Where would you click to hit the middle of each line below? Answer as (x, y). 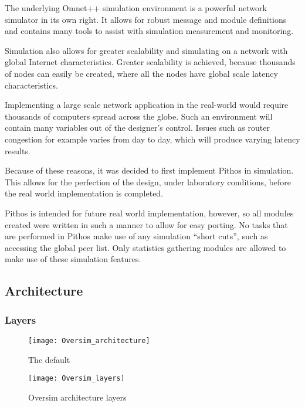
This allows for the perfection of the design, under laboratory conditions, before (148, 182)
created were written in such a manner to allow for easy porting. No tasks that (146, 224)
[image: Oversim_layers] (77, 379)
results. (18, 150)
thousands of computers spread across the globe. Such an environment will (139, 116)
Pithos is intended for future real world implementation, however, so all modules (149, 213)
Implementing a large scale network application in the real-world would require (147, 105)
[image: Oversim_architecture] (89, 340)
